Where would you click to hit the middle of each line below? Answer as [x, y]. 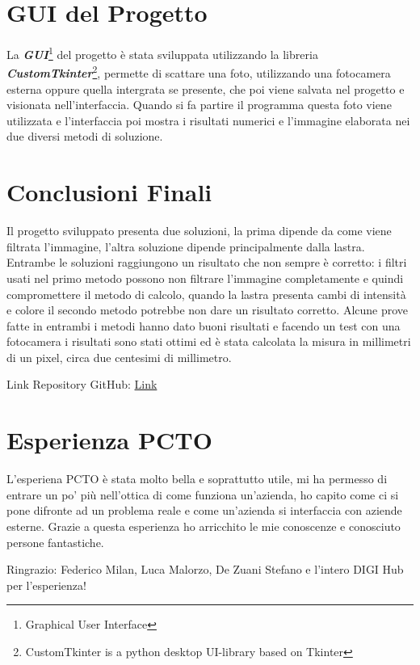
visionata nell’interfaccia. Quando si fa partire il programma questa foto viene [199, 105]
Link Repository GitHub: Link [82, 384]
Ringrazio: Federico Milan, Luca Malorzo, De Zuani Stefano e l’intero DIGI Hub [205, 569]
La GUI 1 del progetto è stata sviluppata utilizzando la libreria [162, 53]
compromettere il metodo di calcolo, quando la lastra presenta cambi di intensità [206, 294]
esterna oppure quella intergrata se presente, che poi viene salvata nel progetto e [206, 88]
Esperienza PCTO [109, 440]
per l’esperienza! [46, 585]
